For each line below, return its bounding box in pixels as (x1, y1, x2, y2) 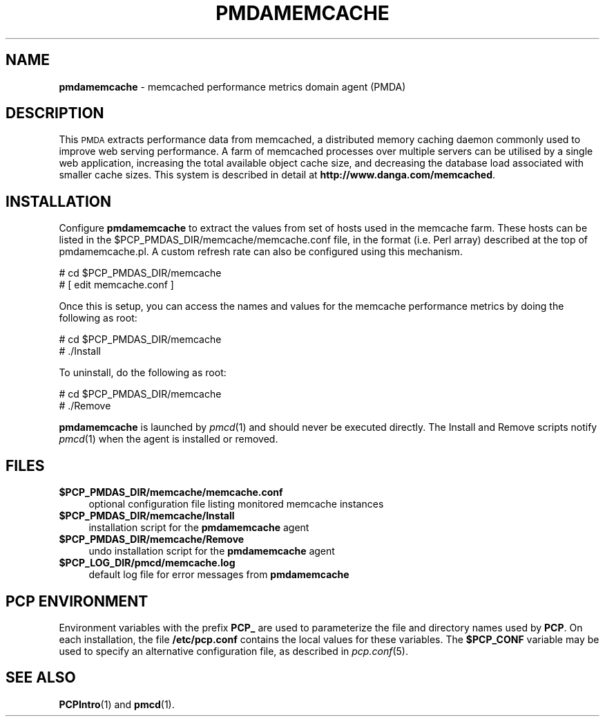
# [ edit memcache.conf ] (59, 279, 174, 291)
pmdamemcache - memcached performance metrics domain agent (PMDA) (59, 80, 406, 93)
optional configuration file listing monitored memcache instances (88, 498, 384, 510)
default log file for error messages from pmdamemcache (88, 568, 349, 581)
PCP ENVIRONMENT (6, 592, 148, 610)
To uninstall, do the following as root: (59, 367, 227, 379)
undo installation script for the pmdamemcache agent (88, 545, 335, 557)
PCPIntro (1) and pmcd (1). (59, 698, 175, 710)
